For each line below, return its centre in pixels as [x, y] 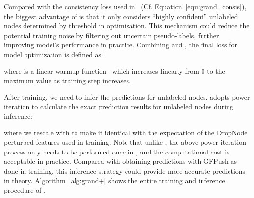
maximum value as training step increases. [67, 80]
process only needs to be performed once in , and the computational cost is [117, 151]
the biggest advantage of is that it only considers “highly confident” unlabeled [121, 16]
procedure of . [25, 190]
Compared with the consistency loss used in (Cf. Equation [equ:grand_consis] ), [125, 6]
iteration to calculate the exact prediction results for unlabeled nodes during [119, 106]
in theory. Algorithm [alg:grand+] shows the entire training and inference [114, 180]
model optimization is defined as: [53, 54]
